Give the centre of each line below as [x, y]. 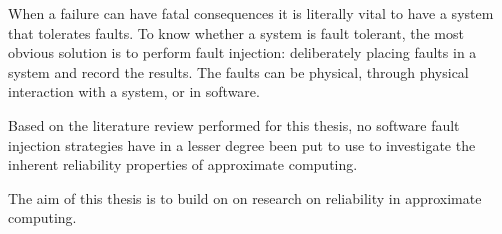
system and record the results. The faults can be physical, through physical [238, 71]
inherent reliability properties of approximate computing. [183, 164]
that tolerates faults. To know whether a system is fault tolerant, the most [236, 32]
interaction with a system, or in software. [134, 91]
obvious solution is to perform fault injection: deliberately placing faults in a [242, 52]
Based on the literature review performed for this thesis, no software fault [234, 124]
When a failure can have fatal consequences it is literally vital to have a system [251, 13]
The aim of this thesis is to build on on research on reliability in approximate [245, 197]
